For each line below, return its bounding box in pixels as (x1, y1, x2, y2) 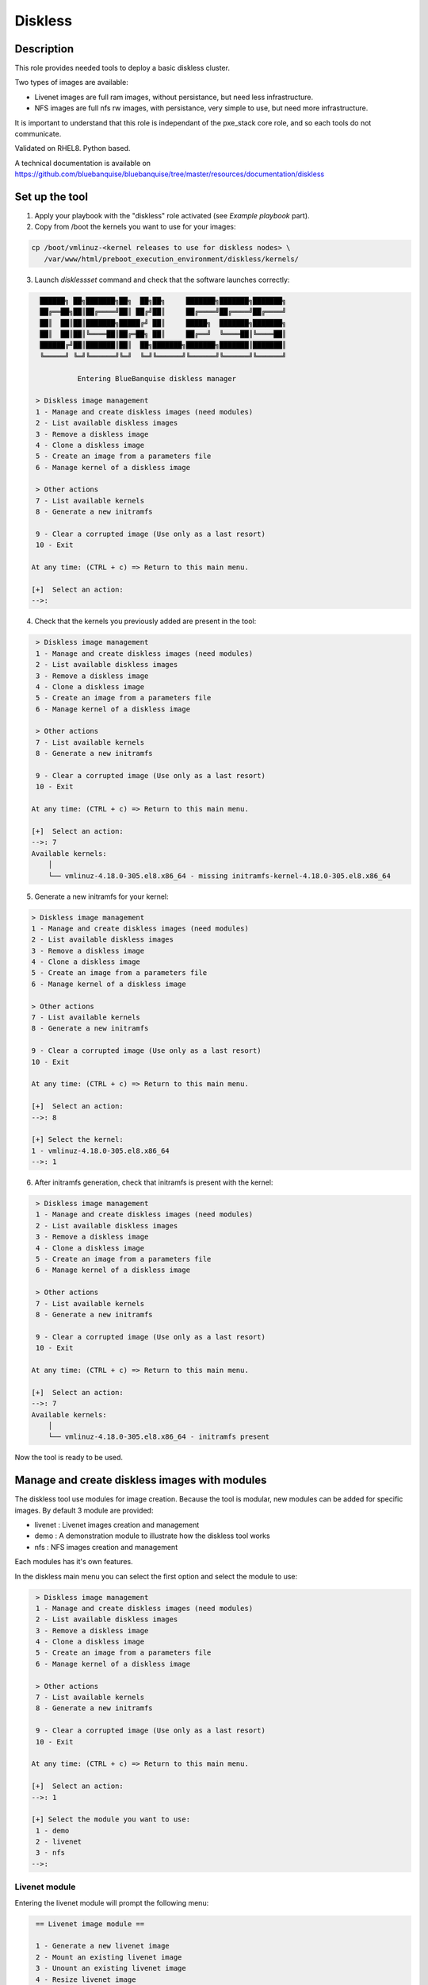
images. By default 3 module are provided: (14, 1505, 154, 1515)
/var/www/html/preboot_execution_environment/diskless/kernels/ (44, 254, 300, 264)
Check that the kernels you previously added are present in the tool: (34, 616, 257, 626)
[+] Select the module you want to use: (31, 1815, 190, 1824)
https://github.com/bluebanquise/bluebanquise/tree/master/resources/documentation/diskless (14, 169, 325, 179)
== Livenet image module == (36, 1919, 145, 1929)
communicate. (14, 129, 62, 139)
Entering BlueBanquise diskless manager (77, 374, 237, 383)
